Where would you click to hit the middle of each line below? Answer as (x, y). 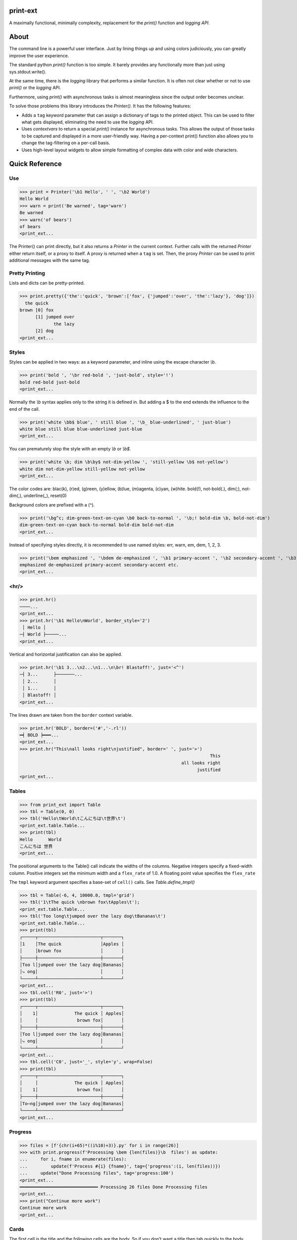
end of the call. (25, 409)
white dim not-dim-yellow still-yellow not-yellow (82, 469)
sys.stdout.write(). (28, 71)
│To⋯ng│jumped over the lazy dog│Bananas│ (72, 1103)
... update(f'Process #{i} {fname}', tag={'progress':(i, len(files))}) (120, 1166)
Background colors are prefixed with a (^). (52, 505)
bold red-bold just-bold (50, 382)
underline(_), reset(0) (45, 496)
